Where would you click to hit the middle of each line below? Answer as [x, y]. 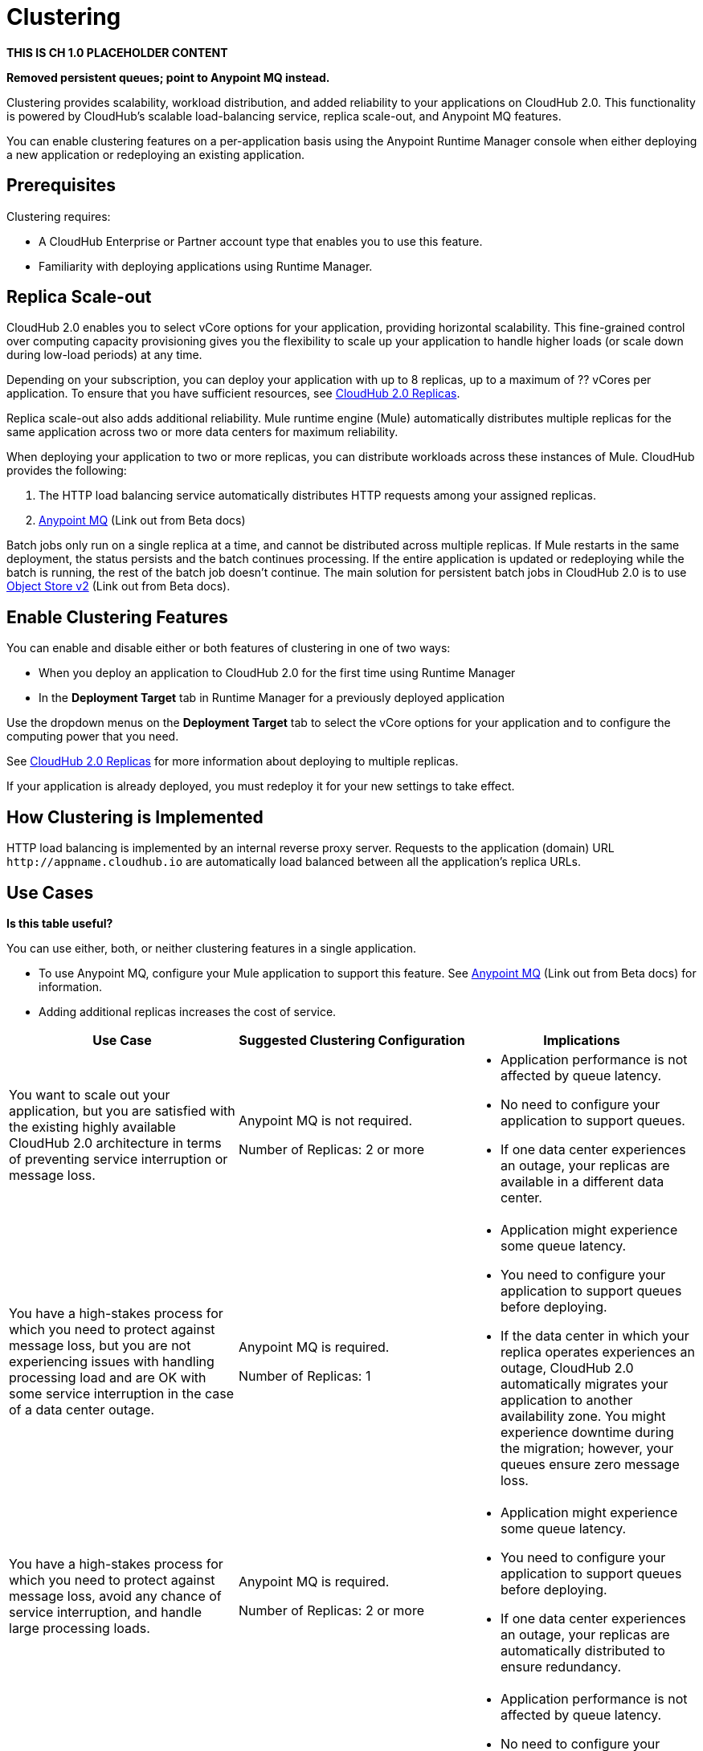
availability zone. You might [583, 1416]
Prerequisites [61, 186]
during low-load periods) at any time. [104, 355]
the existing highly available [92, 1127]
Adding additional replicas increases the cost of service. [188, 1011]
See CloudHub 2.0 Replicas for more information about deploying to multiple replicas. [233, 761]
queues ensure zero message [590, 1464]
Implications [582, 1040]
